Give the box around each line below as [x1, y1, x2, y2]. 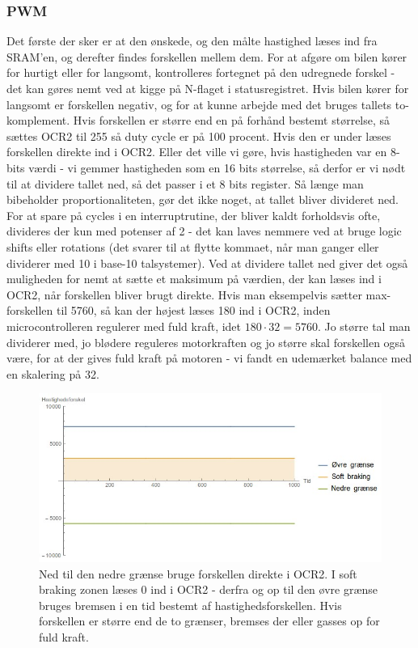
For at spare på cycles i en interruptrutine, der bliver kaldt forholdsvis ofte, [6, 206, 381, 223]
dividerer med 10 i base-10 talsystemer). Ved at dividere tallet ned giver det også [6, 254, 408, 271]
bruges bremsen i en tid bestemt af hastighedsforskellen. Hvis [39, 596, 342, 613]
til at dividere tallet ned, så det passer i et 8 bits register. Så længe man [6, 175, 364, 192]
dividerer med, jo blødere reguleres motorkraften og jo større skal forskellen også [6, 333, 406, 350]
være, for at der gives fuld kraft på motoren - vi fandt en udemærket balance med [6, 349, 412, 366]
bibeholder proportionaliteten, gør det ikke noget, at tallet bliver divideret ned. [6, 191, 399, 208]
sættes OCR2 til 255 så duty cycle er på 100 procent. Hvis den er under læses [6, 127, 391, 144]
